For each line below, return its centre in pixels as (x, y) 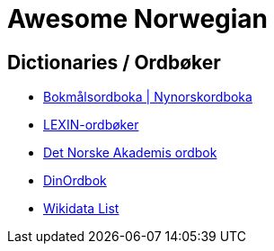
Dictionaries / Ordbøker (114, 62)
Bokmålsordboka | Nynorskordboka (148, 97)
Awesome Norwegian (138, 19)
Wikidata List (81, 209)
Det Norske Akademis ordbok (130, 153)
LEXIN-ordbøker (91, 125)
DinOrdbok (75, 181)
